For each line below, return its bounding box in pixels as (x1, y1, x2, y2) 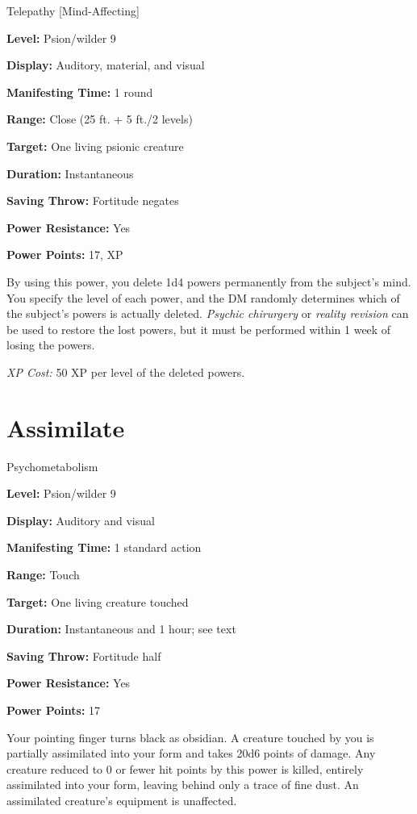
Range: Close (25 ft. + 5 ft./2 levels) (6, 111, 193, 127)
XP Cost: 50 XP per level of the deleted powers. (6, 363, 245, 380)
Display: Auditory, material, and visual (6, 56, 205, 73)
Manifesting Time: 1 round (6, 83, 153, 100)
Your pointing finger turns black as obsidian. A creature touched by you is (6, 728, 374, 745)
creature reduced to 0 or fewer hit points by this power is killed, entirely (6, 760, 364, 777)
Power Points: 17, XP (6, 246, 123, 263)
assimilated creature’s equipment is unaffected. (6, 791, 237, 808)
